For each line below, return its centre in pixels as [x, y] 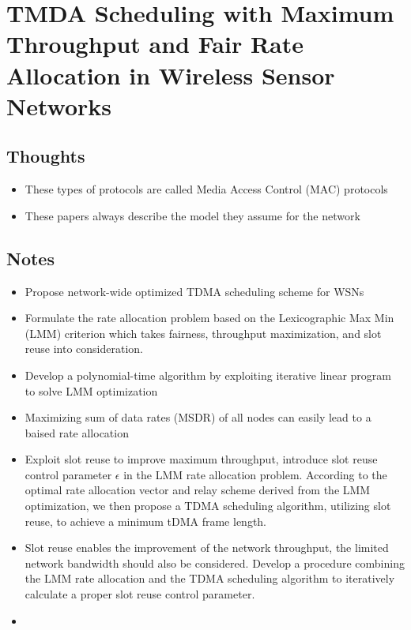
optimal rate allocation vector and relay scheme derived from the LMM [198, 490]
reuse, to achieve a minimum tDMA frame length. [146, 521]
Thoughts [46, 156]
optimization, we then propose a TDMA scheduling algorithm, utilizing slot [208, 506]
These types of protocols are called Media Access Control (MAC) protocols [206, 189]
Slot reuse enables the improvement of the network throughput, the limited [207, 547]
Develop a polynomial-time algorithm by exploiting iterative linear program [208, 375]
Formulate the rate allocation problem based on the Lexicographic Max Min [209, 318]
